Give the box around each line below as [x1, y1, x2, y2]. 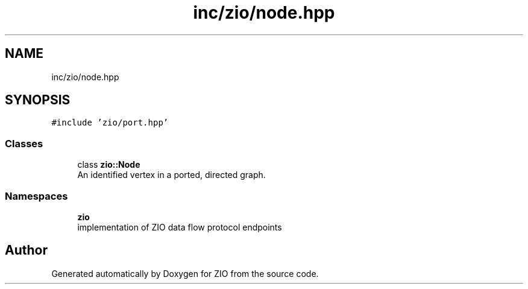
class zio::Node [77, 159, 140, 170]
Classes [5, 137, 43, 150]
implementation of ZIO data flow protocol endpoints [77, 221, 282, 232]
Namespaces [5, 189, 68, 202]
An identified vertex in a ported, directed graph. [77, 170, 266, 180]
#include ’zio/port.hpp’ [51, 118, 169, 128]
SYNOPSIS [5, 92, 71, 108]
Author [5, 243, 48, 258]
